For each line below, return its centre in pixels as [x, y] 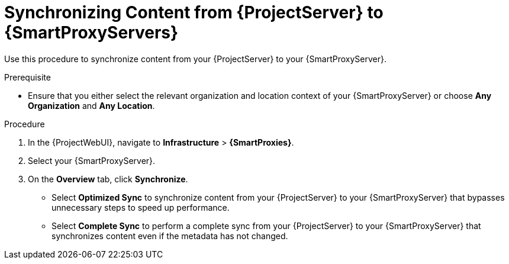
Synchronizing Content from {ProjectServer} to [194, 12]
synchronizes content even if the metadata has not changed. [170, 236]
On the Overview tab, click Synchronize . [108, 179]
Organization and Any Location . [91, 105]
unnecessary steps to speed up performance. [141, 207]
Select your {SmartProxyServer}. [92, 160]
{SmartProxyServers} [91, 33]
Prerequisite [28, 77]
